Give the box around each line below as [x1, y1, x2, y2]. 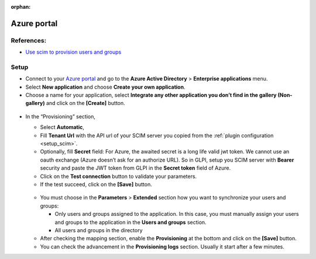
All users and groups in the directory [54, 226, 143, 233]
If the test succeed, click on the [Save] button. [40, 181, 152, 188]
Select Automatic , [40, 124, 85, 131]
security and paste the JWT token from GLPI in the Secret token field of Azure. [40, 164, 231, 171]
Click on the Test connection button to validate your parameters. [40, 173, 197, 180]
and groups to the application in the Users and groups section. [54, 219, 207, 226]
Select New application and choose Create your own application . [25, 83, 186, 90]
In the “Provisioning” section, [25, 113, 96, 120]
